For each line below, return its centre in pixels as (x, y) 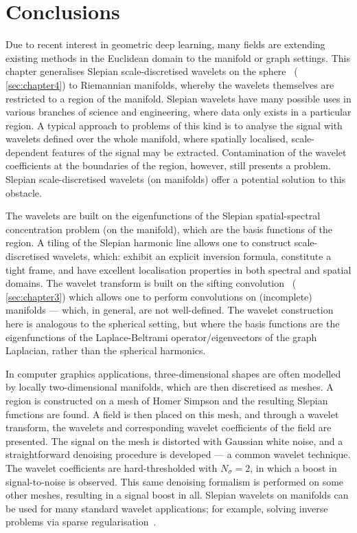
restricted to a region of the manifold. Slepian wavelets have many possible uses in (178, 98)
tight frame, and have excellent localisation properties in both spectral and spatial (178, 269)
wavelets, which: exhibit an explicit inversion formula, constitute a (192, 256)
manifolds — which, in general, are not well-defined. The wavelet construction (170, 310)
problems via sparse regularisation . (81, 522)
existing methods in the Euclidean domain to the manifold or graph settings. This (178, 57)
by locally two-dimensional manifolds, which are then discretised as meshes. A (170, 387)
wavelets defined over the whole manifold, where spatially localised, (147, 139)
